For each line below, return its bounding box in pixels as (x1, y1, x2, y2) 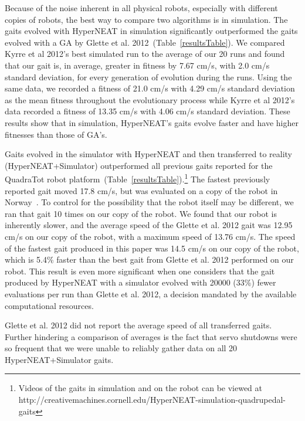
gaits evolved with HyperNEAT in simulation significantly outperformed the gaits (5, 25, 298, 37)
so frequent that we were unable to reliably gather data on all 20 (5, 342, 238, 354)
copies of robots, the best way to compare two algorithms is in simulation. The (5, 13, 288, 25)
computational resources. (5, 299, 94, 311)
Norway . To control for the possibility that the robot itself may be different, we (5, 196, 294, 208)
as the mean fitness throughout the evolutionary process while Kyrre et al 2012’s (5, 93, 295, 106)
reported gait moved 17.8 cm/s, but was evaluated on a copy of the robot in (5, 184, 278, 196)
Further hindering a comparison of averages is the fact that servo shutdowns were (5, 330, 297, 342)
